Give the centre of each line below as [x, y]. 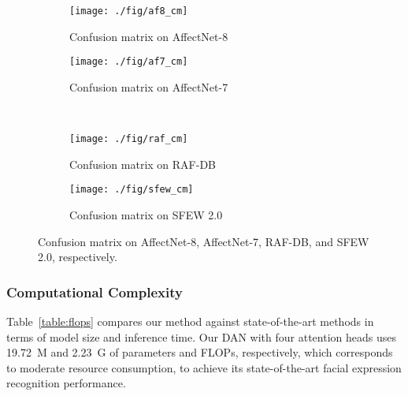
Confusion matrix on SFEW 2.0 [146, 215]
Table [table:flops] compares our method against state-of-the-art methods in [190, 321]
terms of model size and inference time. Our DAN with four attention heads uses [201, 336]
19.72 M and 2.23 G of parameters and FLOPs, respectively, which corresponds [200, 352]
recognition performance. [66, 383]
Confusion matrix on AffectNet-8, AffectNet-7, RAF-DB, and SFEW [204, 241]
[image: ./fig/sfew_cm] [132, 190]
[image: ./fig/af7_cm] [129, 62]
